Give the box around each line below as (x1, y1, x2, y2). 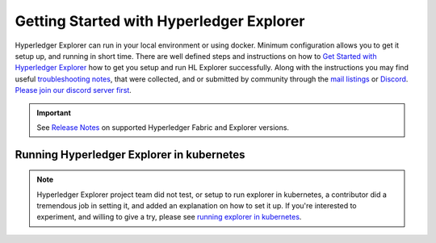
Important (36, 107, 72, 117)
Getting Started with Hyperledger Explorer (15, 12, 305, 30)
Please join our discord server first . (15, 86, 132, 95)
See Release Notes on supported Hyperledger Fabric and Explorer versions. (36, 122, 290, 132)
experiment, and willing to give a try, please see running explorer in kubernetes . (36, 212, 302, 222)
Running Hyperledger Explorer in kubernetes (15, 148, 245, 161)
